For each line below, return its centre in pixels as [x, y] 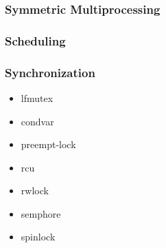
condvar [37, 121]
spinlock [38, 237]
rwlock [35, 190]
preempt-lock [48, 144]
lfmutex [37, 97]
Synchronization [50, 72]
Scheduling [35, 40]
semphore [41, 213]
